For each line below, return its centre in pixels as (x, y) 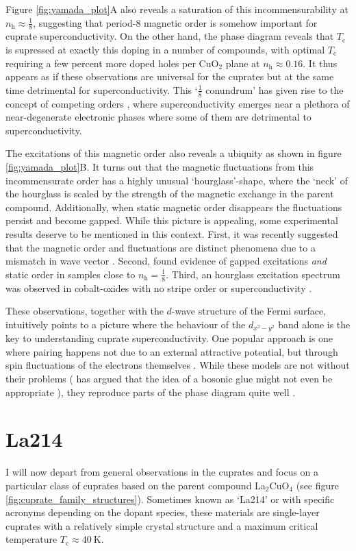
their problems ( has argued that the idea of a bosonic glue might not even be (169, 378)
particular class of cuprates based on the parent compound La (136, 485)
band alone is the (314, 324)
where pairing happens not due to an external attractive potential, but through (172, 351)
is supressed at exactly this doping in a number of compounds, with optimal (165, 50)
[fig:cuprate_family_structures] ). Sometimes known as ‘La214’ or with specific (170, 499)
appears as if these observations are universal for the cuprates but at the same (170, 76)
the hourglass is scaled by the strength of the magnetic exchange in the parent (170, 194)
